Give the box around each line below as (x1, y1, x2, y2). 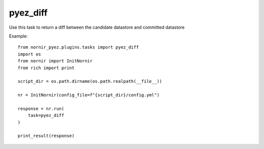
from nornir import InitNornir (18, 58, 93, 64)
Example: (9, 33, 28, 39)
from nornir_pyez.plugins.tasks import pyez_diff (18, 44, 139, 50)
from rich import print (18, 65, 75, 71)
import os (18, 51, 41, 57)
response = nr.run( (18, 106, 65, 112)
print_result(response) (18, 133, 75, 139)
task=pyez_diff (27, 112, 65, 118)
